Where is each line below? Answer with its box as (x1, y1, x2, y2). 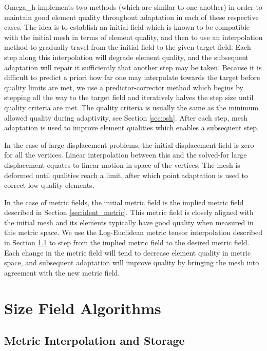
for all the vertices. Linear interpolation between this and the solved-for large (4, 149, 247, 160)
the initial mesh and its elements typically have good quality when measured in (4, 217, 254, 227)
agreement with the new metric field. (4, 267, 120, 278)
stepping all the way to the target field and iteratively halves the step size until (4, 92, 254, 103)
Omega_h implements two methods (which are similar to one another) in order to (4, 2, 262, 12)
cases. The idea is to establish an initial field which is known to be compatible (4, 22, 250, 32)
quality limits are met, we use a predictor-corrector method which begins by (4, 82, 243, 92)
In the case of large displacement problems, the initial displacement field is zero (4, 139, 254, 150)
